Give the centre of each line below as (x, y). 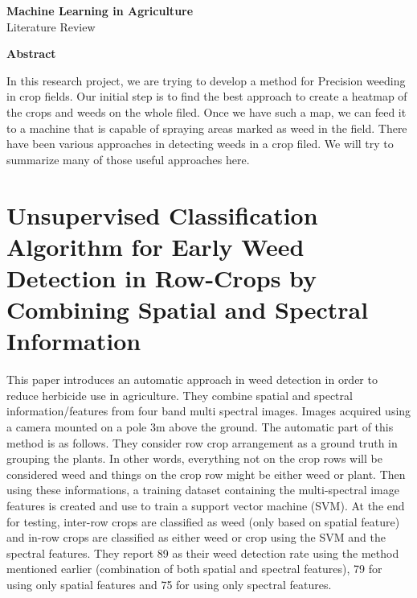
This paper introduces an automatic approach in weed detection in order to (192, 379)
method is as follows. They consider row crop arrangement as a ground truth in (202, 442)
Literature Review (51, 26)
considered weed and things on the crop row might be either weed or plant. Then (206, 474)
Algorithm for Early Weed (155, 246)
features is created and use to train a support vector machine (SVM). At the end (206, 505)
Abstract (31, 54)
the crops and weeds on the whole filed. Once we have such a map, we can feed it (206, 111)
